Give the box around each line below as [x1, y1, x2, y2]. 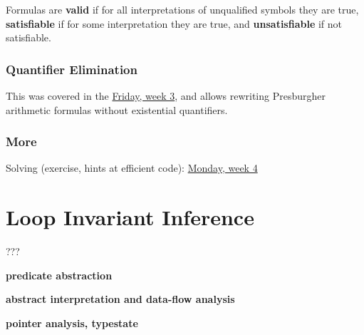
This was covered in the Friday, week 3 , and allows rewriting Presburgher [6, 88, 326, 103]
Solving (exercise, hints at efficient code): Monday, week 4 [6, 160, 258, 175]
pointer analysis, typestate [6, 315, 138, 330]
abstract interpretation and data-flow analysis [6, 292, 235, 306]
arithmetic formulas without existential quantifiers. [6, 102, 228, 117]
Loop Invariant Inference [6, 202, 254, 232]
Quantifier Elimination [6, 60, 137, 78]
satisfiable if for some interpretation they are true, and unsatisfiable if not [6, 16, 343, 31]
